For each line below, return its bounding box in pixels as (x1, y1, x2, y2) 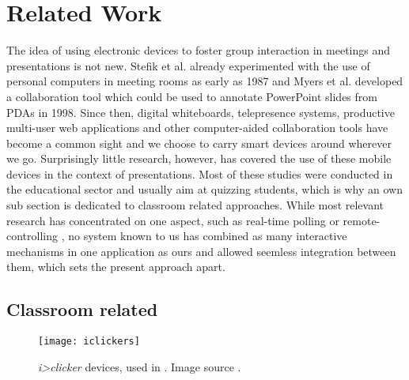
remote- (343, 212, 381, 228)
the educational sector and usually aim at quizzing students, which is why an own (6, 181, 403, 198)
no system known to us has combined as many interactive (68, 228, 347, 244)
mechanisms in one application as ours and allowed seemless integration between (6, 243, 396, 259)
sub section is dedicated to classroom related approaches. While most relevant (6, 197, 384, 213)
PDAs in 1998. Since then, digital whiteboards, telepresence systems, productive (6, 103, 395, 120)
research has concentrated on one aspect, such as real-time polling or (6, 212, 339, 228)
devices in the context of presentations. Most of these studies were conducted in (6, 165, 393, 182)
